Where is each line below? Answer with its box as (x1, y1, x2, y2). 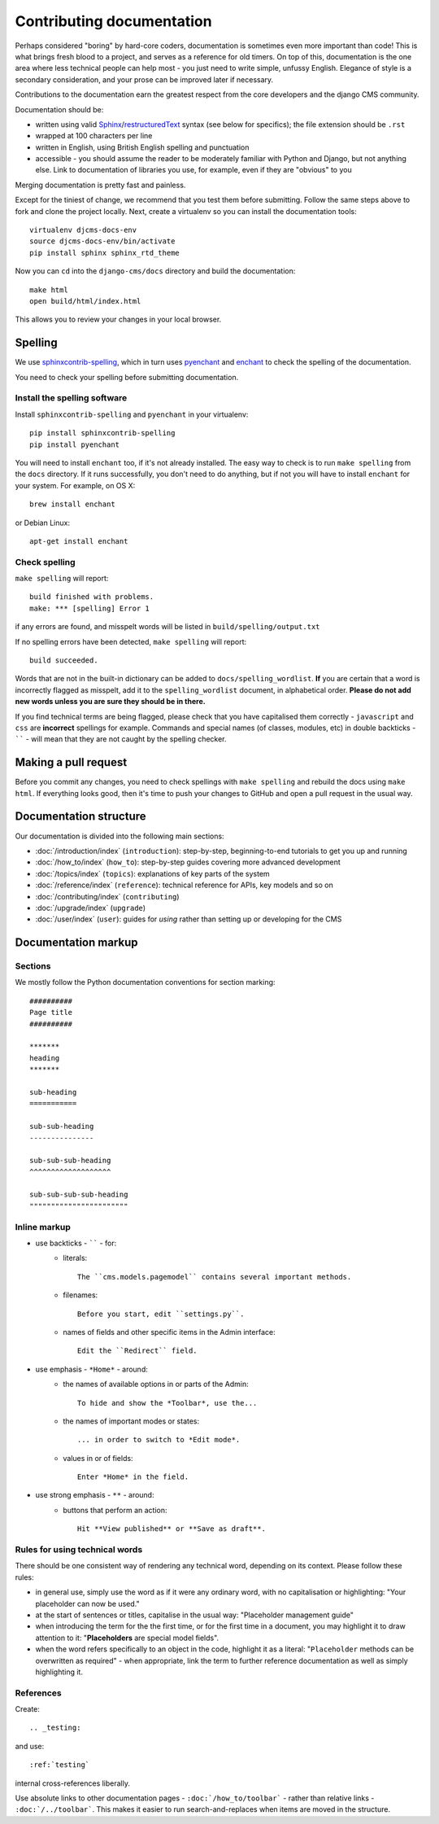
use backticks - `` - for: (35, 1238, 117, 1249)
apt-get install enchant (29, 536, 128, 545)
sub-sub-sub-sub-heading (29, 1190, 128, 1200)
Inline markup (15, 1221, 71, 1232)
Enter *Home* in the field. (77, 1472, 189, 1481)
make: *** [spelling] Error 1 (29, 603, 150, 613)
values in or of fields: (63, 1453, 133, 1463)
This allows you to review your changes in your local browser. (15, 314, 222, 325)
